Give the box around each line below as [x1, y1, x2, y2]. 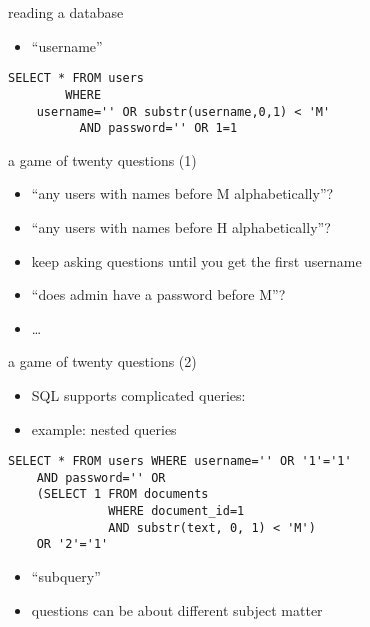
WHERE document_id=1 [108, 504, 245, 519]
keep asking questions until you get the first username [31, 250, 362, 271]
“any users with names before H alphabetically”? [31, 217, 331, 237]
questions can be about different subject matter [31, 599, 323, 620]
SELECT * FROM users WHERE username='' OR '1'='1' [8, 454, 352, 469]
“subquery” [31, 566, 101, 587]
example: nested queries [31, 418, 177, 439]
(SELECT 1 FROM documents [36, 487, 209, 502]
